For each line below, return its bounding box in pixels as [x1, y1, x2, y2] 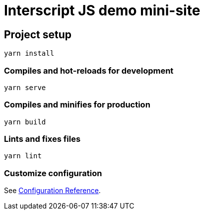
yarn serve [4, 83, 46, 92]
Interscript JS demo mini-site [4, 2, 201, 19]
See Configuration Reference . [4, 186, 101, 195]
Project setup [4, 28, 72, 41]
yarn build [4, 117, 46, 126]
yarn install [4, 49, 55, 58]
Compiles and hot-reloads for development [4, 65, 174, 76]
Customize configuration [4, 168, 102, 178]
